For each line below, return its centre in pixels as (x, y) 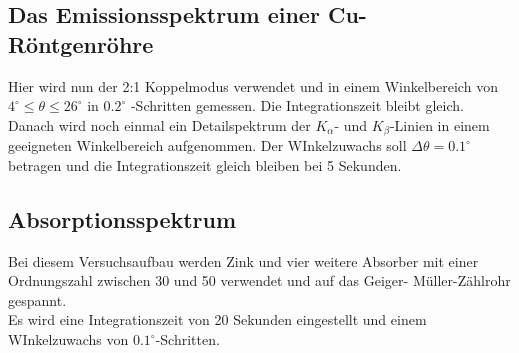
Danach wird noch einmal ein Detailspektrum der (159, 124)
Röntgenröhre (81, 43)
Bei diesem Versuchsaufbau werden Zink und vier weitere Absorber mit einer (243, 260)
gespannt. (37, 299)
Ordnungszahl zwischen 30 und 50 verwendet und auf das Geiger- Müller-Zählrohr (259, 280)
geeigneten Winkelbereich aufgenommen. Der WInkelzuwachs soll (207, 145)
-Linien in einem (439, 124)
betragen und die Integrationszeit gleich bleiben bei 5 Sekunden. (205, 164)
